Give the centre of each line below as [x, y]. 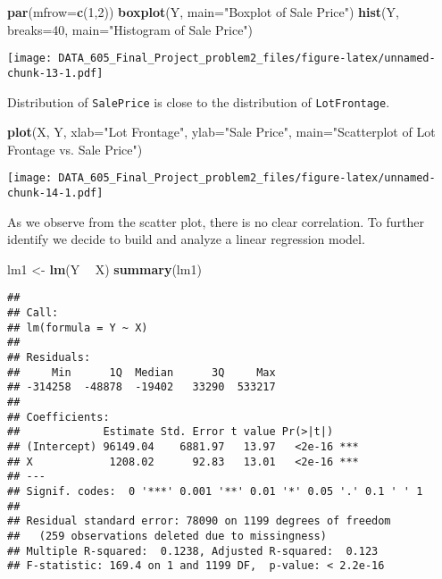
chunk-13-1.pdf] [55, 73]
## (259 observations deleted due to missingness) [167, 536]
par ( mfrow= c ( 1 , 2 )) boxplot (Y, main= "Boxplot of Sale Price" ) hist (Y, [203, 12]
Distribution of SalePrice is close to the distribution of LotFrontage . [199, 101]
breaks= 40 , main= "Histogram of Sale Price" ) [130, 29]
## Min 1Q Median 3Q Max [142, 372]
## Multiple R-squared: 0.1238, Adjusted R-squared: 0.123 [193, 551]
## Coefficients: [58, 417]
